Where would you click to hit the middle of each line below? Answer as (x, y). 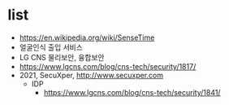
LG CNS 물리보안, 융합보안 (62, 57)
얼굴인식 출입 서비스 (51, 47)
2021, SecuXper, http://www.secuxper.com (91, 75)
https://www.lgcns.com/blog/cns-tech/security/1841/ (132, 92)
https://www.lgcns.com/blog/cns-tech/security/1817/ (108, 66)
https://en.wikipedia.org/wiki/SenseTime (87, 37)
